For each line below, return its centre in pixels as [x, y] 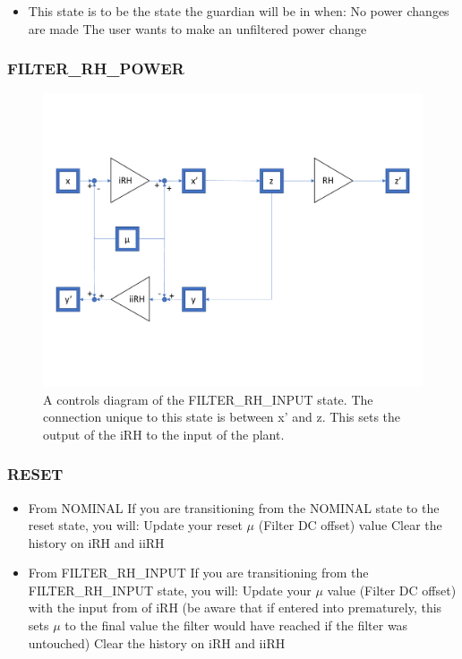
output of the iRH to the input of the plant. [164, 434]
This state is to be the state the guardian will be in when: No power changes [239, 11]
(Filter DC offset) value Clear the [350, 525]
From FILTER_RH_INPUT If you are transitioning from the [198, 573]
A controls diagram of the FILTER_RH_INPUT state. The [208, 399]
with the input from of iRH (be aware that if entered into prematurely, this [235, 608]
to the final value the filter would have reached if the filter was [236, 625]
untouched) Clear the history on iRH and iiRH [157, 642]
